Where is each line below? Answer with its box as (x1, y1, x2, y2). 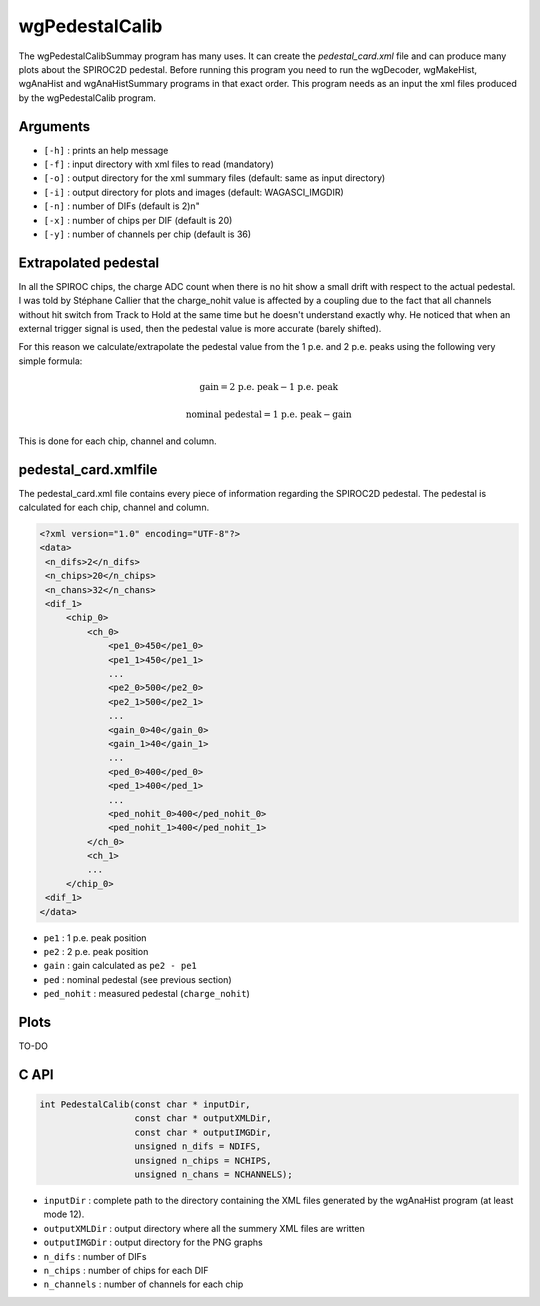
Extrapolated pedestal (18, 254, 160, 271)
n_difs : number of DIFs (43, 1250, 147, 1262)
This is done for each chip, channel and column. (18, 435, 217, 447)
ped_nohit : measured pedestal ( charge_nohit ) (43, 988, 250, 1000)
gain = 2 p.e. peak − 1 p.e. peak (199, 381, 339, 393)
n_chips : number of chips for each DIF (43, 1264, 209, 1276)
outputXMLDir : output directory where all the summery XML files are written (43, 1222, 365, 1234)
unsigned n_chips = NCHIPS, (134, 1155, 272, 1166)
